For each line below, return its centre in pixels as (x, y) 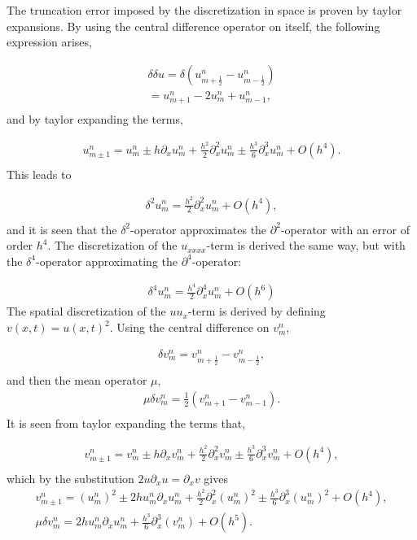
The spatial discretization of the (86, 311)
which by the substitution (70, 478)
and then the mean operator (77, 380)
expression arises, (49, 42)
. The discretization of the (112, 245)
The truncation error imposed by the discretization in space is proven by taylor (204, 10)
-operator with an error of (345, 229)
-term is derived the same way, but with (306, 245)
